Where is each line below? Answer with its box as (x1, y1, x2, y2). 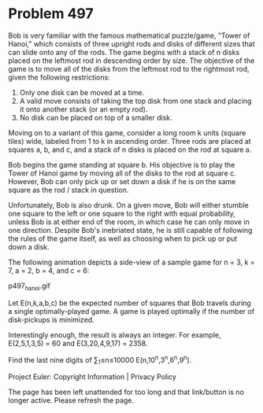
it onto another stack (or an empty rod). (19, 104, 148, 114)
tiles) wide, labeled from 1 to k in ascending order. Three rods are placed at (8, 136, 251, 146)
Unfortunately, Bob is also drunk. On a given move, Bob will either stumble (8, 200, 250, 209)
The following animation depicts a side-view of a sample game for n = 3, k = (8, 257, 255, 267)
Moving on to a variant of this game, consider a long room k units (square (8, 127, 246, 138)
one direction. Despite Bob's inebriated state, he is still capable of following (8, 225, 253, 234)
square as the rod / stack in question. (8, 185, 129, 194)
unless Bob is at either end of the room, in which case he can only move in (8, 217, 250, 227)
